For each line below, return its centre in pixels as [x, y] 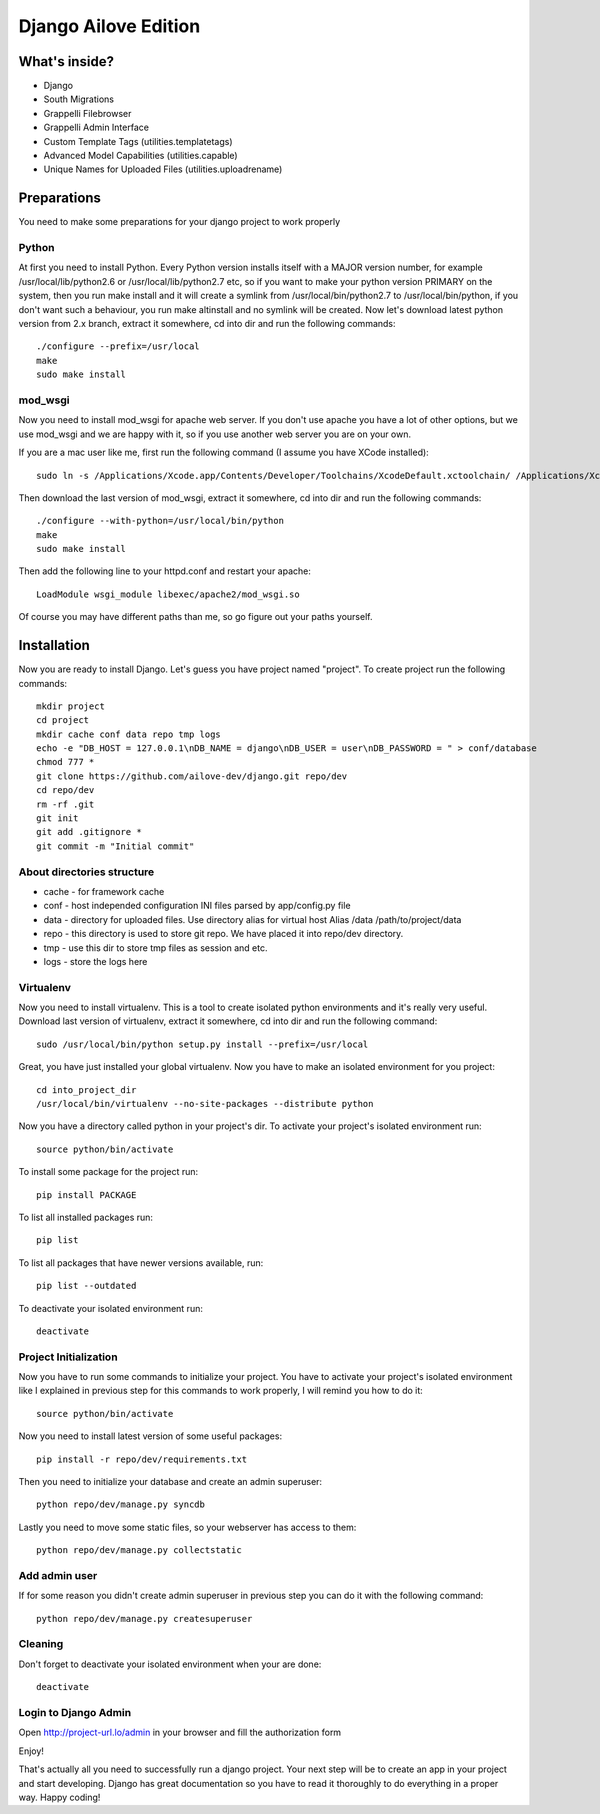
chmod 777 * [65, 762]
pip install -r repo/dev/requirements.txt [142, 1459]
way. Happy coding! [59, 1797]
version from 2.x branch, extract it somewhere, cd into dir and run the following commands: [207, 324]
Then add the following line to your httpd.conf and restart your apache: [165, 571]
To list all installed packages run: [86, 1217]
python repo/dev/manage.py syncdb [120, 1504]
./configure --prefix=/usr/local [118, 346]
